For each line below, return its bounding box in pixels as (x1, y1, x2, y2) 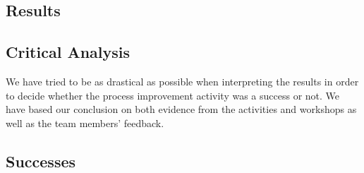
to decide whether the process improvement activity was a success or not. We (6, 88, 340, 102)
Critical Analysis (6, 41, 131, 63)
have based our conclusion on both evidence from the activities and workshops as (6, 102, 357, 117)
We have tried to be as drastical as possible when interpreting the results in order (6, 73, 359, 88)
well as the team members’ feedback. (6, 115, 164, 130)
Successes (6, 150, 76, 172)
